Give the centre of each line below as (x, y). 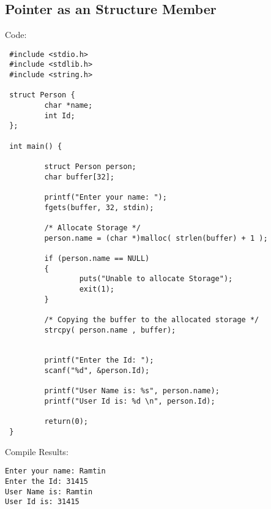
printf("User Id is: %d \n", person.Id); (130, 402)
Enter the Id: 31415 (47, 481)
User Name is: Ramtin (49, 492)
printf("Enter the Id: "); (99, 360)
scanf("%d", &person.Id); (97, 371)
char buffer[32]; (79, 177)
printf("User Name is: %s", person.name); (132, 391)
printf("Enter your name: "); (106, 197)
